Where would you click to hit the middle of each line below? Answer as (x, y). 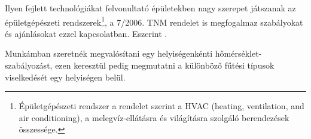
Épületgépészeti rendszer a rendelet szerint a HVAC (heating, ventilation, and (161, 106)
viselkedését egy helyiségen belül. (65, 77)
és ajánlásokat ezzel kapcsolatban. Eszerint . (86, 33)
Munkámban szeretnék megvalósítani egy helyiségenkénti (109, 53)
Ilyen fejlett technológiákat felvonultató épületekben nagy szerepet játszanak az (150, 8)
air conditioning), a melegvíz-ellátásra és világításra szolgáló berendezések (154, 117)
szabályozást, (29, 65)
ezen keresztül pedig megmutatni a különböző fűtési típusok (165, 65)
